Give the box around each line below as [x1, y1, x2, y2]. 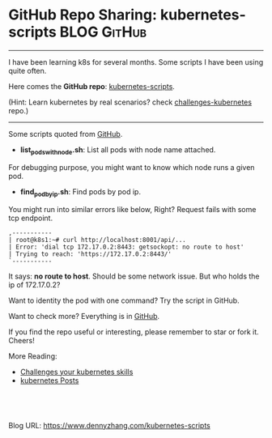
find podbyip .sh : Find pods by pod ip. [19, 186, 142, 198]
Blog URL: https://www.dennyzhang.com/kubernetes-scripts [8, 420, 210, 430]
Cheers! [8, 335, 35, 345]
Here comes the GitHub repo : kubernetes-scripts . [8, 81, 176, 91]
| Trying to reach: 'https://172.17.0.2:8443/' [8, 249, 172, 258]
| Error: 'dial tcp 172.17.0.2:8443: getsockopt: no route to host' [8, 243, 244, 251]
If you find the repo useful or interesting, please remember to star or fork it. [8, 326, 259, 337]
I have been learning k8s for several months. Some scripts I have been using [8, 57, 264, 66]
